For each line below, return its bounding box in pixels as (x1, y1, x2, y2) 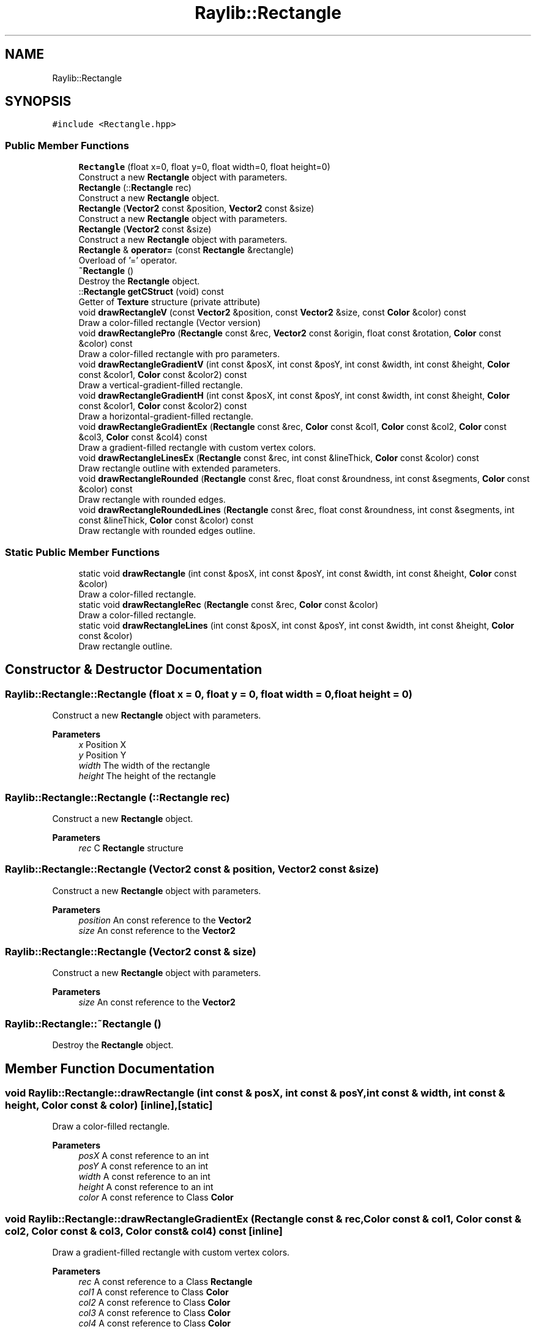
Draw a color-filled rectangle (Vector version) (78, 317, 261, 328)
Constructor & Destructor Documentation (5, 662, 262, 678)
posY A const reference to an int (78, 1161, 209, 1172)
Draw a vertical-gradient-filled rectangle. (78, 380, 243, 391)
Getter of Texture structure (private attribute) (78, 297, 261, 308)
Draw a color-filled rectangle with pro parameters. (78, 349, 280, 360)
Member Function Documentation (5, 1060, 215, 1076)
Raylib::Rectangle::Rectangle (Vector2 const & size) (5, 945, 256, 958)
